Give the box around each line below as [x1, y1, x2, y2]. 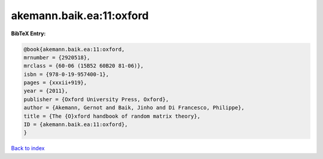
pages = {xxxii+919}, [23, 79, 87, 86]
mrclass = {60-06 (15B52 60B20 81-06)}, [23, 63, 144, 69]
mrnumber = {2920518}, [23, 54, 90, 61]
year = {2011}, [23, 87, 68, 94]
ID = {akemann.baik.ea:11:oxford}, [23, 121, 128, 128]
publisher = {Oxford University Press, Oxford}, [23, 96, 169, 103]
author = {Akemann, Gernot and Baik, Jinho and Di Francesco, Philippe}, [23, 105, 245, 111]
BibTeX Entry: [11, 30, 46, 37]
